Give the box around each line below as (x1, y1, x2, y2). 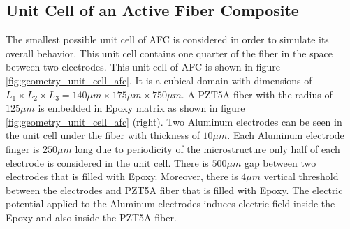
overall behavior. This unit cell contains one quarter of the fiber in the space (6, 45, 333, 60)
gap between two (244, 155, 316, 170)
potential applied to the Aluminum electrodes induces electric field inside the (6, 196, 335, 211)
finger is (6, 141, 40, 156)
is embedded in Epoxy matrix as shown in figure (38, 101, 245, 115)
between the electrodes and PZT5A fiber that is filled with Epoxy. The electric (6, 182, 343, 197)
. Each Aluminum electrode (227, 128, 344, 142)
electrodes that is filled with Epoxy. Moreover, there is (6, 169, 238, 184)
